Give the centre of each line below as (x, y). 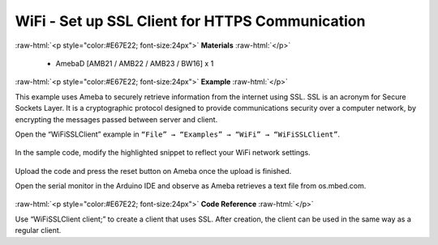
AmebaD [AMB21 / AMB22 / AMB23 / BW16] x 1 (135, 63)
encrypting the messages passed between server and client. (116, 119)
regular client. (38, 230)
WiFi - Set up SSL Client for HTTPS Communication (190, 21)
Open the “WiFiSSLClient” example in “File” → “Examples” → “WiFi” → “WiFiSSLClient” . (178, 134)
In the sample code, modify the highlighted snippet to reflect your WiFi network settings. (163, 153)
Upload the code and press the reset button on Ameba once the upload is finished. (153, 171)
